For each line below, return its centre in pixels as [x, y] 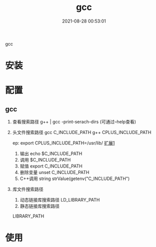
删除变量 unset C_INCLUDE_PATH [54, 172]
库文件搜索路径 [28, 189]
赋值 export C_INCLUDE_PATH [51, 166]
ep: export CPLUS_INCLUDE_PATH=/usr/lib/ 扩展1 [63, 143]
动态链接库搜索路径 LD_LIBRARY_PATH [60, 200]
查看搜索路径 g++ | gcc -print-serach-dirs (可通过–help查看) [74, 122]
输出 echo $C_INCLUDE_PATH [51, 153]
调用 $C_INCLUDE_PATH [45, 160]
